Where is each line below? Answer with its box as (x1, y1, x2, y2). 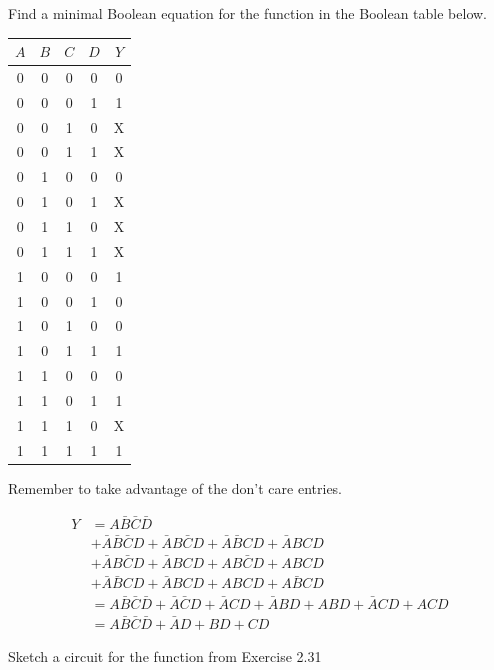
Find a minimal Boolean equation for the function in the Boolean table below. (8, 3, 487, 23)
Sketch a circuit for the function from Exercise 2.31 (8, 645, 322, 666)
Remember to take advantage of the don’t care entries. (8, 477, 343, 498)
